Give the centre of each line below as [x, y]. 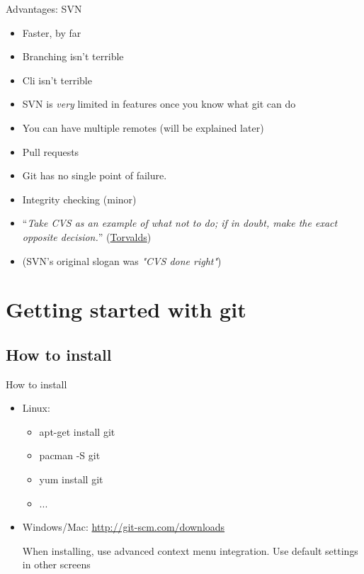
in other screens [56, 564]
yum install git [71, 479]
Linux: [36, 408]
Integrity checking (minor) [79, 199]
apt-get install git [77, 431]
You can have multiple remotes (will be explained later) [143, 127]
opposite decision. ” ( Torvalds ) [87, 236]
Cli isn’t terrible [57, 80]
